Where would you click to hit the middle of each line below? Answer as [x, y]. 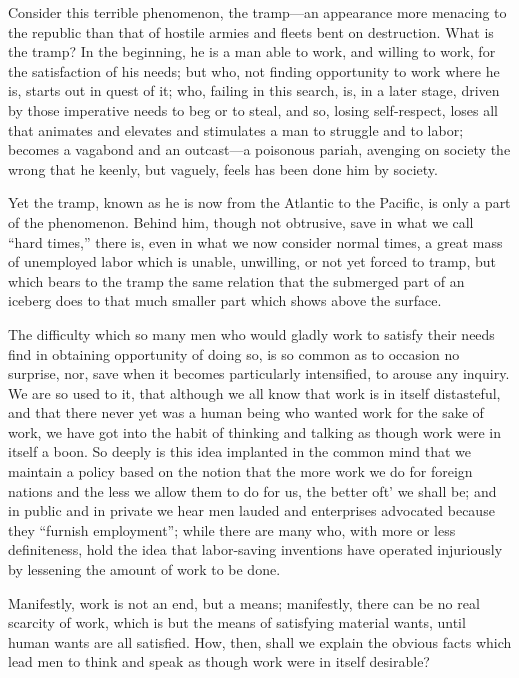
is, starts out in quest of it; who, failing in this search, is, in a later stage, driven [254, 90]
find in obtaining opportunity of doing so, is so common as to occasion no [234, 353]
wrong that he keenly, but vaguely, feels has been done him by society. [223, 168]
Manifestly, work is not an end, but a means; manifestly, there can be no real [244, 602]
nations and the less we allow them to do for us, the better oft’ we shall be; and [252, 490]
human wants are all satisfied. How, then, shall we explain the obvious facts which [260, 641]
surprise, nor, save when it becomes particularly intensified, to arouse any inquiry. [259, 373]
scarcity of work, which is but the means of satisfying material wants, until [237, 622]
